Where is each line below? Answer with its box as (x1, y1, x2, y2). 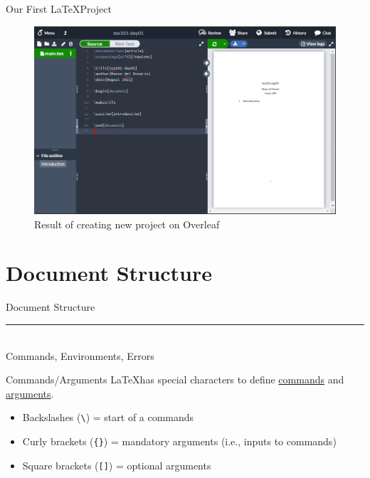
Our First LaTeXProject (6, 1, 112, 16)
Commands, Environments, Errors (6, 348, 154, 363)
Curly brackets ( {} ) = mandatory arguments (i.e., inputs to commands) (22, 434, 337, 448)
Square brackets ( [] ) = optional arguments (22, 457, 211, 472)
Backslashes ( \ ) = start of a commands (22, 410, 194, 425)
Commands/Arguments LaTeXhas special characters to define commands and (6, 372, 344, 387)
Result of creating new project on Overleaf (34, 216, 220, 231)
